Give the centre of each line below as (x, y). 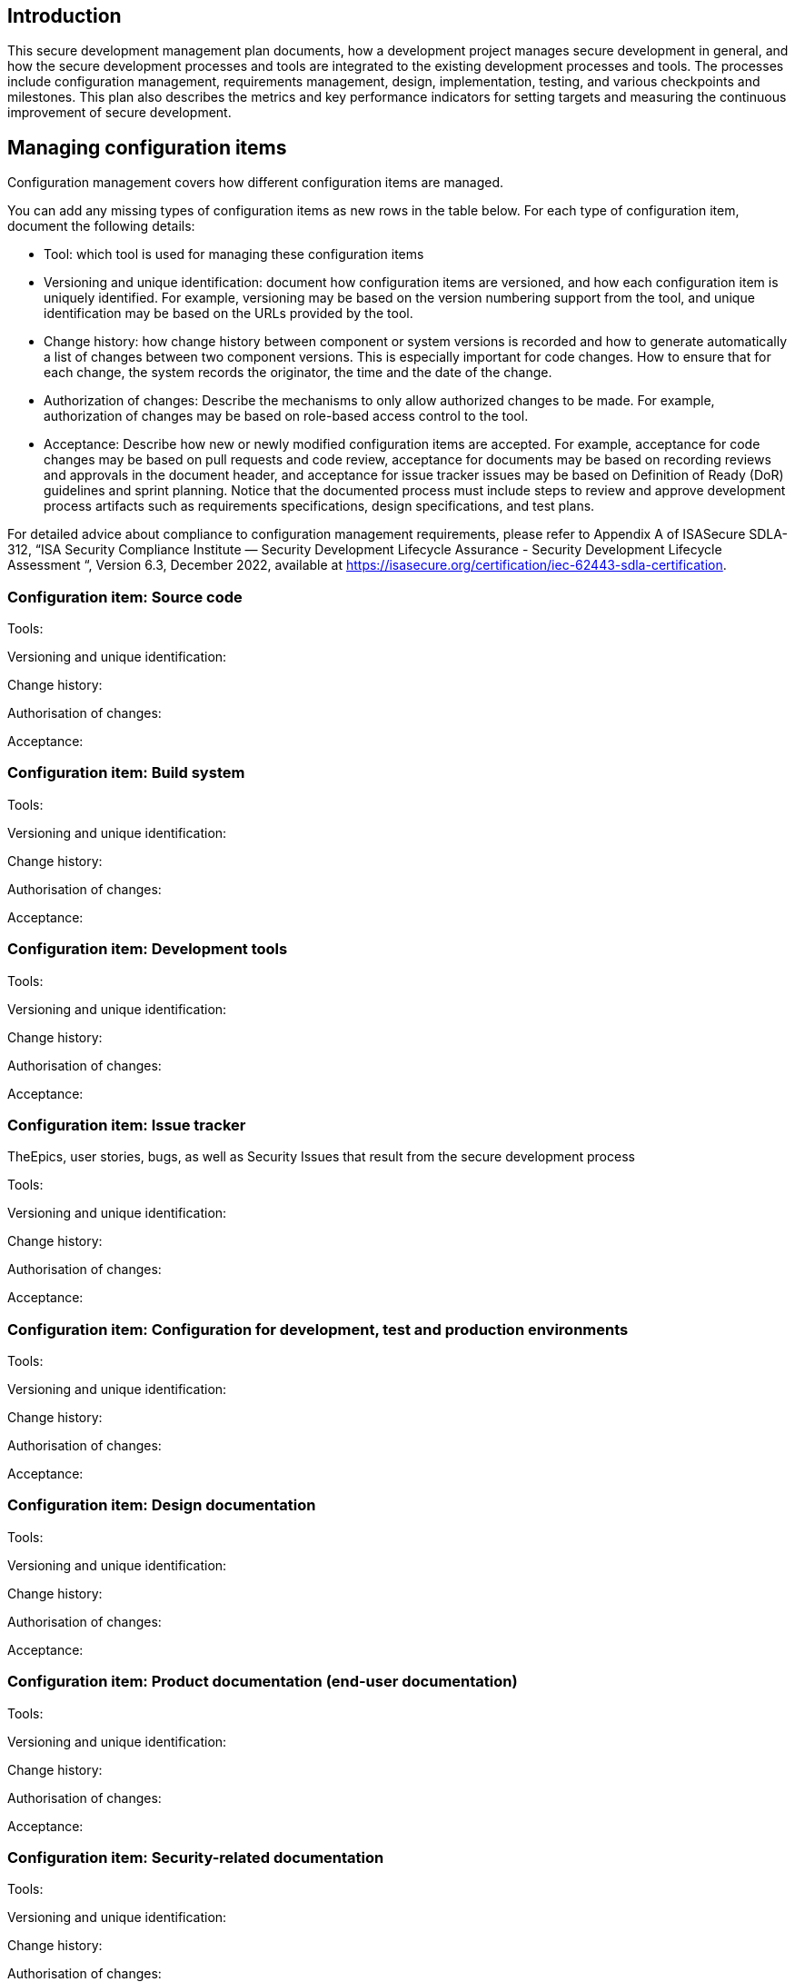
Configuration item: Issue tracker (127, 1125)
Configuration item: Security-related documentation (196, 1857)
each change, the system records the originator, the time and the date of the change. (298, 373)
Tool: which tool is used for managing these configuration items (234, 254)
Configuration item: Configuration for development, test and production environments (318, 1329)
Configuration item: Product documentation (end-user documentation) (263, 1682)
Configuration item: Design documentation (162, 1505)
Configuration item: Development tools (148, 949)
